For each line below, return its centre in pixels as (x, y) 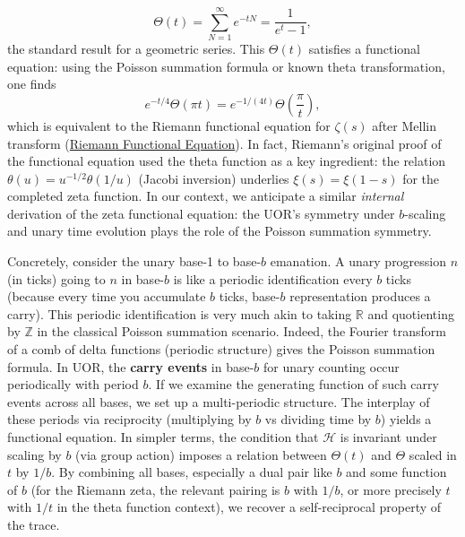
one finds (32, 84)
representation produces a (360, 296)
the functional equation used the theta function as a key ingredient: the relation (227, 161)
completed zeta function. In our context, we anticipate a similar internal (206, 196)
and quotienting (411, 313)
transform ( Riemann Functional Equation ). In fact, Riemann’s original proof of (224, 143)
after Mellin (404, 125)
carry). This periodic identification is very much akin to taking (180, 313)
